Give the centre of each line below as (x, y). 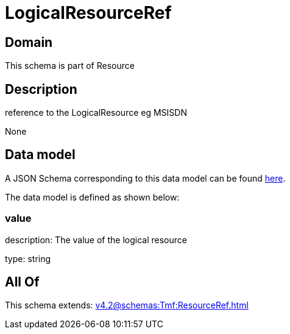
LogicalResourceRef (88, 13)
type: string (28, 258)
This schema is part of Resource (70, 66)
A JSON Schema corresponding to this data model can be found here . (145, 178)
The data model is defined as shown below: (92, 197)
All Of (22, 282)
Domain (29, 42)
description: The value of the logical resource (96, 240)
